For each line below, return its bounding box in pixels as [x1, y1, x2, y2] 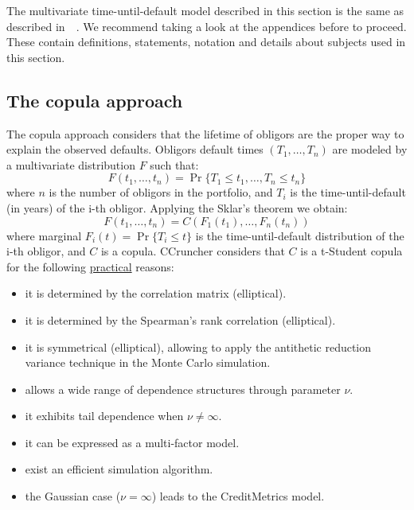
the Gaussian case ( [25, 488, 121, 504]
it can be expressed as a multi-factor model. [25, 434, 240, 450]
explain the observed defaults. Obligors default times [6, 141, 264, 158]
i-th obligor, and [6, 243, 86, 259]
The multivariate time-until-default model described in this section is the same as [6, 2, 404, 18]
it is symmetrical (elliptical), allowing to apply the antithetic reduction [25, 338, 372, 355]
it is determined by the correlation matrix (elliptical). [25, 285, 287, 302]
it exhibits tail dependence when [25, 407, 184, 424]
